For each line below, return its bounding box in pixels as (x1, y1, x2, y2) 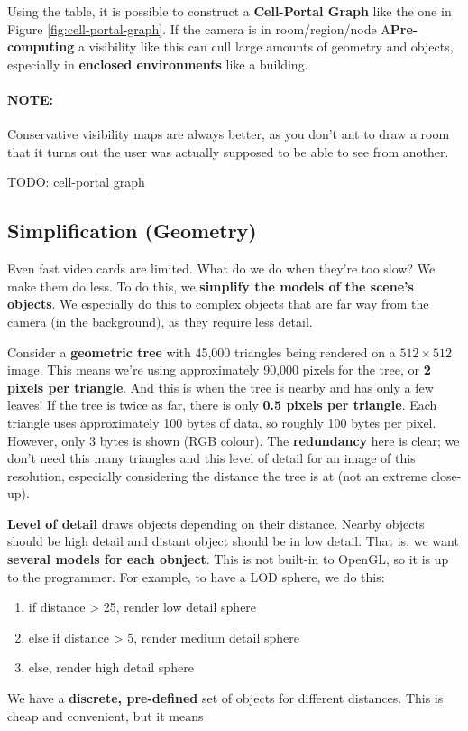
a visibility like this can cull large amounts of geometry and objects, (78, 37, 454, 56)
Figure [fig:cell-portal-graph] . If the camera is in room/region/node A (7, 19, 390, 38)
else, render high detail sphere (28, 658, 194, 677)
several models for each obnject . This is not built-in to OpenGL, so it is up (7, 550, 449, 569)
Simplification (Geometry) (7, 217, 257, 245)
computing (7, 37, 75, 56)
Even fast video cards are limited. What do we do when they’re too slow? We (7, 259, 436, 278)
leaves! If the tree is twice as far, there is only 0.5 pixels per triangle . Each (7, 395, 437, 414)
